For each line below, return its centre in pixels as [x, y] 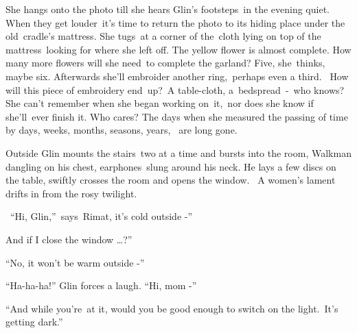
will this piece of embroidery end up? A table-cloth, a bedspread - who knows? [175, 89]
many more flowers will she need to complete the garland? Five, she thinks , [165, 63]
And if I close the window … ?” [69, 239]
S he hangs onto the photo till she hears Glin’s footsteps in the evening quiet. [168, 9]
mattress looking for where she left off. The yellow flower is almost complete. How [178, 49]
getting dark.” [34, 322]
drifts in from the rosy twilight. [71, 193]
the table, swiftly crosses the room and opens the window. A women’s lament [171, 180]
